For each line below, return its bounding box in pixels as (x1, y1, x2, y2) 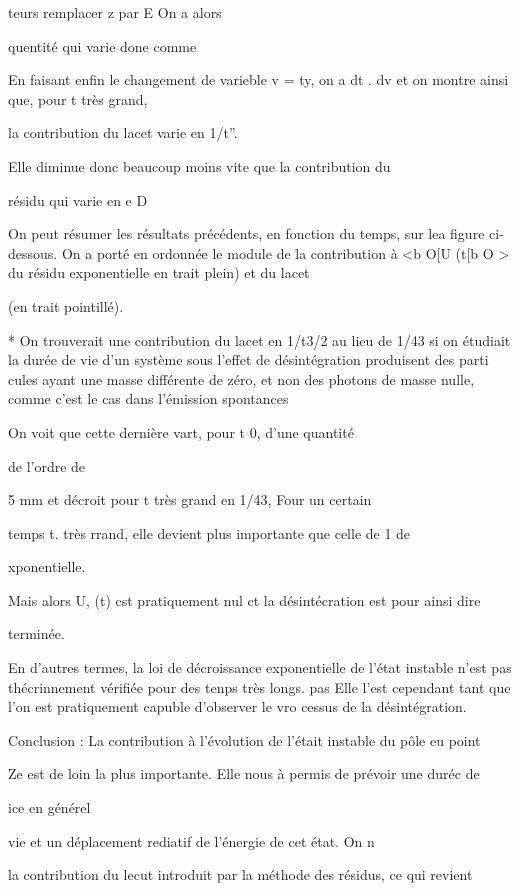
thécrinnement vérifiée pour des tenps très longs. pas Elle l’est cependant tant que (8, 676, 511, 697)
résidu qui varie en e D (8, 189, 148, 210)
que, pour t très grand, (8, 88, 148, 109)
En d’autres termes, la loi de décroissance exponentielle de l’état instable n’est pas (8, 657, 512, 678)
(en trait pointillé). (8, 295, 124, 316)
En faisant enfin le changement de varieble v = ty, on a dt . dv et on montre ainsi (8, 69, 509, 90)
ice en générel (8, 797, 91, 818)
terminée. (8, 623, 65, 644)
